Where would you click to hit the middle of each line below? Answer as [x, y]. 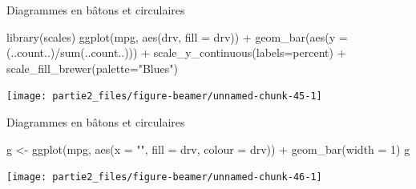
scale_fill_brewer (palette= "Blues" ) [92, 68]
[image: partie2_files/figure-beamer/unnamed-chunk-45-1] [164, 97]
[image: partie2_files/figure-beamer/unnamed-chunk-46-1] [164, 177]
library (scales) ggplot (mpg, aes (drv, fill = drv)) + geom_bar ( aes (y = [177, 36]
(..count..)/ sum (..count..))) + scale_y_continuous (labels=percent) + [176, 52]
